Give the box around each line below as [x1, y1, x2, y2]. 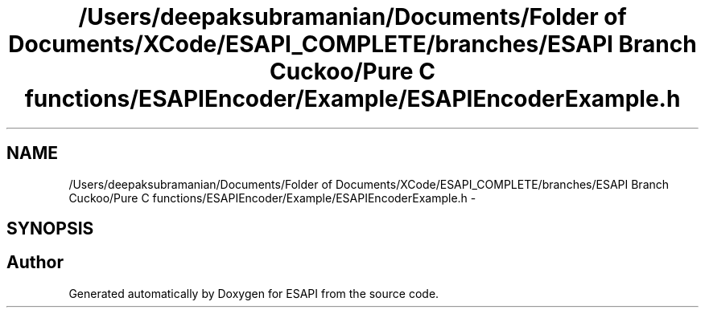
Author [6, 252, 64, 273]
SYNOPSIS [6, 218, 94, 239]
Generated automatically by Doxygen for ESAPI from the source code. [68, 286, 439, 300]
